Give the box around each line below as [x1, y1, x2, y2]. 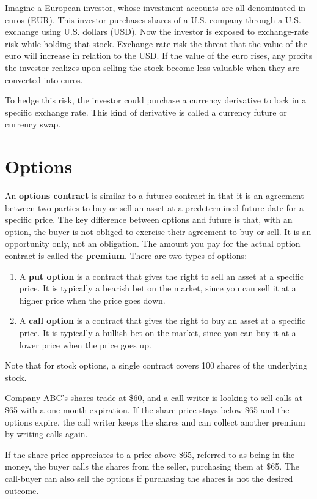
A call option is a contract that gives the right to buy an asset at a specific [19, 314, 306, 327]
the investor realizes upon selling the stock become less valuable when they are [5, 61, 299, 73]
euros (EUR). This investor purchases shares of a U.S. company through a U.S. [5, 13, 301, 26]
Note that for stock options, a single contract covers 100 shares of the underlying [5, 359, 307, 372]
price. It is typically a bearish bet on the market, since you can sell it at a [19, 282, 296, 295]
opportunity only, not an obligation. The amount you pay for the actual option [5, 237, 301, 250]
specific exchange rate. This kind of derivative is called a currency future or [5, 105, 287, 118]
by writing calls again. [5, 427, 88, 440]
